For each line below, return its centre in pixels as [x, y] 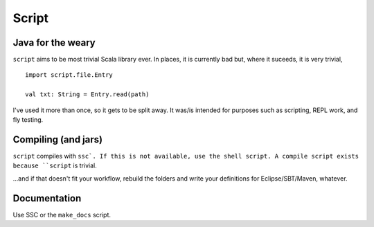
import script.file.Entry [69, 75]
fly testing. [28, 120]
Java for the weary [54, 43]
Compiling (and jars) [58, 139]
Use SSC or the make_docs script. [62, 215]
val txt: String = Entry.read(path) [87, 94]
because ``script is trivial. [55, 165]
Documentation [47, 198]
